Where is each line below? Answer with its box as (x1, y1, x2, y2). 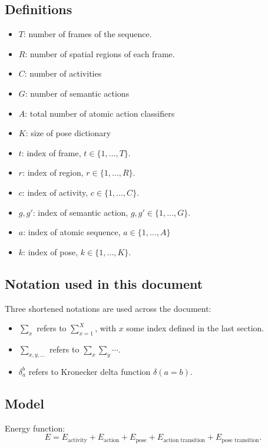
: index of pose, (23, 245, 78, 258)
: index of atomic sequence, (23, 226, 121, 238)
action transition (163, 437, 206, 443)
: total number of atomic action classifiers (25, 107, 175, 119)
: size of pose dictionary (25, 127, 111, 139)
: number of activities (24, 67, 102, 80)
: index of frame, (21, 146, 81, 159)
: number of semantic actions (25, 87, 130, 99)
